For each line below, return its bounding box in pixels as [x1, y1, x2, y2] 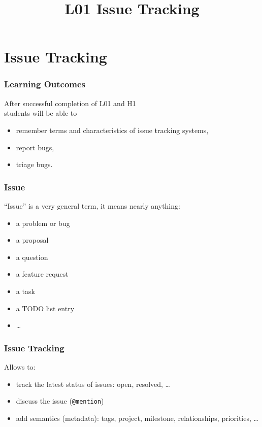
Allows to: [4, 361, 36, 372]
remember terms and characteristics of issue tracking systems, [16, 124, 209, 135]
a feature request [16, 269, 69, 279]
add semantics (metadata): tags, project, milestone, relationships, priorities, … [16, 412, 258, 423]
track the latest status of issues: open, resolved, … [16, 378, 170, 389]
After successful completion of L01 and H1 [4, 97, 136, 108]
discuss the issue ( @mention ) [16, 396, 104, 406]
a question [16, 251, 48, 262]
